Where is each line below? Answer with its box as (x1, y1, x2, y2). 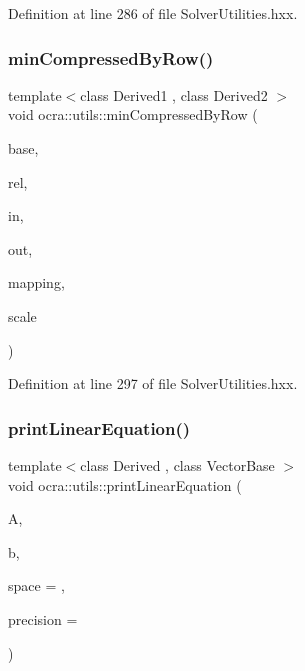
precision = (8, 608, 78, 629)
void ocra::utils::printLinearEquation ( (8, 474, 242, 495)
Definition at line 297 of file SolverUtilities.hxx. (8, 373, 298, 394)
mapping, (8, 272, 65, 293)
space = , (8, 575, 65, 596)
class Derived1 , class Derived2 (80, 84, 268, 105)
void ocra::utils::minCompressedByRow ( (8, 104, 258, 125)
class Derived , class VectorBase (80, 454, 275, 475)
